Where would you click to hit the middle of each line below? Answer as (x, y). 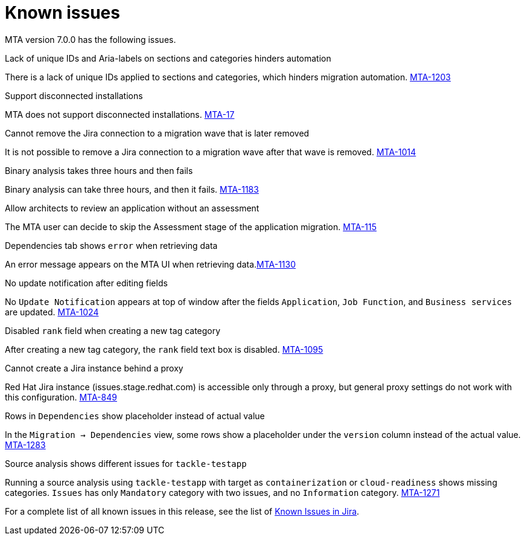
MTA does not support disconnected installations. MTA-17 (120, 114)
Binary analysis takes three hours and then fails (99, 170)
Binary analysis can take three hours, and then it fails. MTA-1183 (132, 189)
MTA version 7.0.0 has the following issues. (91, 39)
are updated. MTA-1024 (52, 312)
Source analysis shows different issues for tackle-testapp (126, 463)
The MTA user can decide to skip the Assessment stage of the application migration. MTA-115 (191, 227)
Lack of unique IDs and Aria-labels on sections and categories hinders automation (168, 58)
